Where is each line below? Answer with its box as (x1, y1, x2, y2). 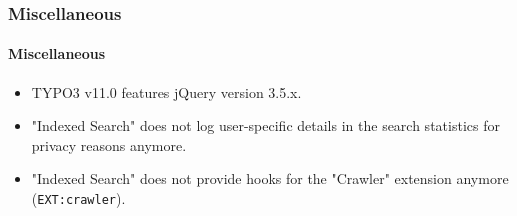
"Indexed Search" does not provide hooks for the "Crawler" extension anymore (31, 168, 509, 189)
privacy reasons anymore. (31, 134, 187, 155)
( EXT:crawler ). (31, 188, 126, 209)
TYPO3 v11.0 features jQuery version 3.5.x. (31, 81, 302, 102)
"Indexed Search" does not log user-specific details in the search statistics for (31, 115, 500, 136)
